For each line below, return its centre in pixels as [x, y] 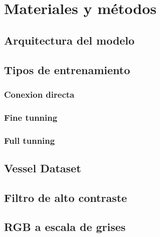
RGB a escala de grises [65, 227]
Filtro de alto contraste [66, 197]
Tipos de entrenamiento [67, 69]
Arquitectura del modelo [69, 40]
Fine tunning [31, 117]
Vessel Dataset [43, 168]
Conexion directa [39, 94]
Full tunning [30, 140]
